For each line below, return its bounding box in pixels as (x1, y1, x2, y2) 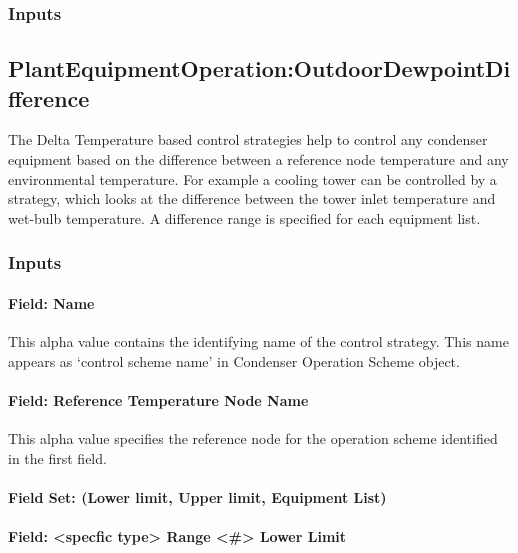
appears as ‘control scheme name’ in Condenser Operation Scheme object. (8, 350, 460, 371)
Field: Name (8, 292, 95, 313)
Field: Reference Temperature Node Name (8, 389, 309, 410)
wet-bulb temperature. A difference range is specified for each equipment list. (8, 207, 481, 228)
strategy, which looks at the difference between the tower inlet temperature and (8, 188, 496, 209)
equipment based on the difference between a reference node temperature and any (8, 149, 509, 170)
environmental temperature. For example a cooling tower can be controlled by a (8, 168, 497, 189)
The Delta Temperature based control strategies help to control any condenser (8, 129, 488, 150)
